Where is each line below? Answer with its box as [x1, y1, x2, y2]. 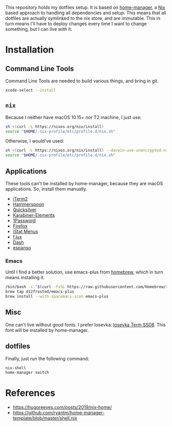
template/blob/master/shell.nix [12, 415, 78, 421]
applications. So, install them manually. [5, 186, 88, 192]
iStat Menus [12, 229, 38, 234]
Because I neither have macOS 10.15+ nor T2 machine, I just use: [5, 114, 142, 120]
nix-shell [5, 365, 27, 370]
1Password [12, 217, 36, 223]
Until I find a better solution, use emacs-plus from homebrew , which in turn [5, 269, 163, 275]
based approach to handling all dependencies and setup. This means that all [5, 10, 166, 16]
